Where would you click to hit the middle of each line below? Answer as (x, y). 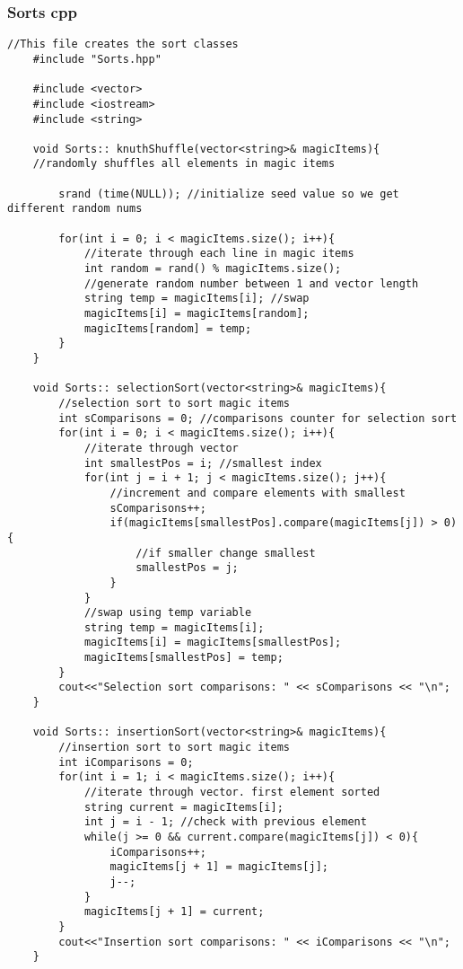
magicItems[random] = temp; (168, 328)
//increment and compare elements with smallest (258, 493)
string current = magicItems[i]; (183, 807)
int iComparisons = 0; (126, 762)
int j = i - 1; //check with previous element (225, 822)
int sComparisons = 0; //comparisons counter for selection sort (258, 418)
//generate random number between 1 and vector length (251, 283)
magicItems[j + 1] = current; (174, 912)
